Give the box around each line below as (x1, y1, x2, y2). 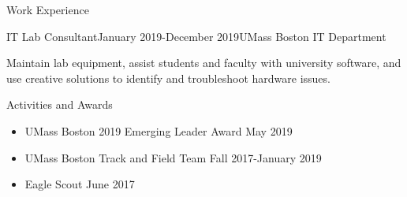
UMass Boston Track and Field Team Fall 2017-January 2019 (24, 149, 322, 165)
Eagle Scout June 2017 (24, 176, 135, 192)
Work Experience (6, 2, 89, 17)
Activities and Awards (6, 96, 113, 113)
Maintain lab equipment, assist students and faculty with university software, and (6, 54, 401, 71)
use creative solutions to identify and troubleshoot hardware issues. (6, 69, 330, 86)
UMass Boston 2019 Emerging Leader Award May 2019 (24, 122, 293, 139)
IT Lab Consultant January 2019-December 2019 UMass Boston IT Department (6, 28, 386, 44)
